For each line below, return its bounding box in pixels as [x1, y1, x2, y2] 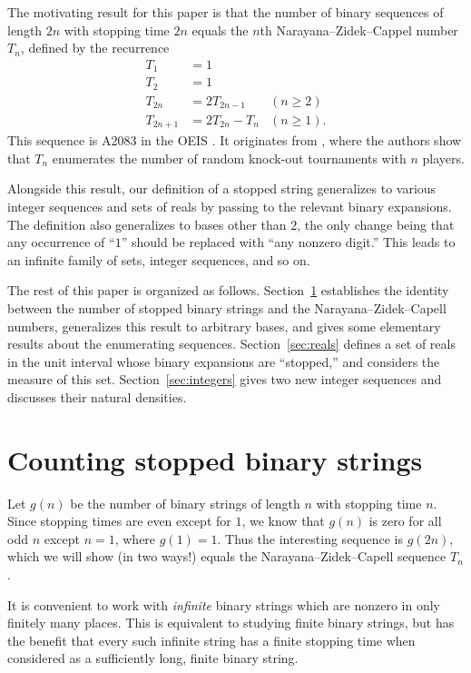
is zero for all [368, 511, 442, 530]
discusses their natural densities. [7, 387, 187, 406]
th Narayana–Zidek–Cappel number [260, 20, 458, 39]
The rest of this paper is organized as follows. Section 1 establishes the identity [7, 281, 449, 300]
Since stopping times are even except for [7, 511, 231, 530]
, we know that [241, 511, 325, 530]
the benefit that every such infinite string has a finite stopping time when [7, 630, 416, 649]
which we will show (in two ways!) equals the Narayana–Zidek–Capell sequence [7, 547, 446, 566]
